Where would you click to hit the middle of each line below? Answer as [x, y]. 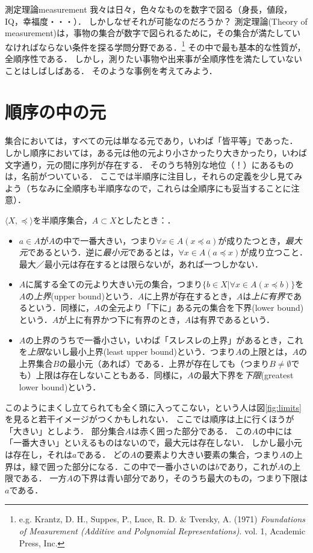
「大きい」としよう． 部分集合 [65, 430]
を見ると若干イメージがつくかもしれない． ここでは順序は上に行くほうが [150, 419]
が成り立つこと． [274, 252]
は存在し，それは [39, 454]
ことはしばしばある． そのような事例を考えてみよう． [111, 70]
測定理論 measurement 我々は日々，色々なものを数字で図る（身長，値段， [149, 9]
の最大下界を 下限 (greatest [243, 375]
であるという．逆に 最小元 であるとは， [103, 252]
